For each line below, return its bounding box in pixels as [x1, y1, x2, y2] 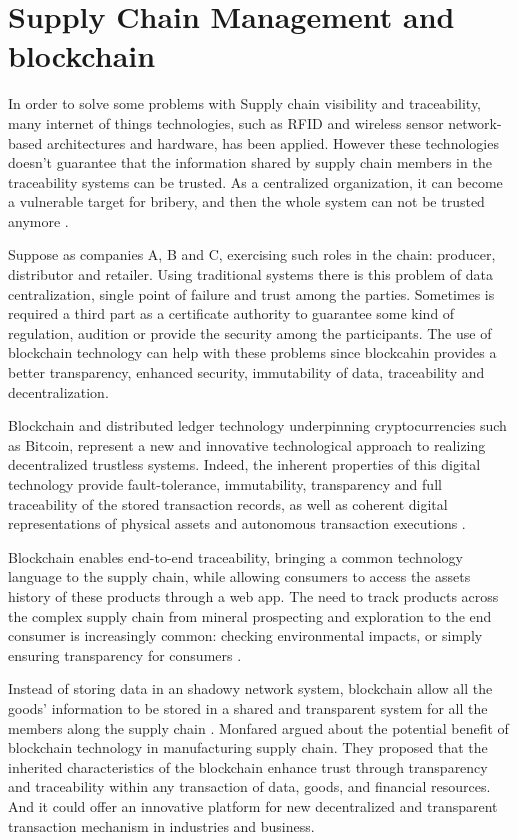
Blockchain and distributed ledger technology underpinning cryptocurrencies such [8, 415, 507, 436]
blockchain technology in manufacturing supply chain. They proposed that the [8, 737, 488, 758]
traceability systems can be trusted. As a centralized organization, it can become [8, 171, 503, 192]
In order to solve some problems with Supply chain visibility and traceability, [8, 93, 482, 114]
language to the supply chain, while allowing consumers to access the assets [8, 566, 471, 587]
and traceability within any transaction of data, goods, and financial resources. [8, 776, 491, 797]
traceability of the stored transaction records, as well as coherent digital [8, 493, 448, 514]
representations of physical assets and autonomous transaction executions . [8, 513, 466, 534]
